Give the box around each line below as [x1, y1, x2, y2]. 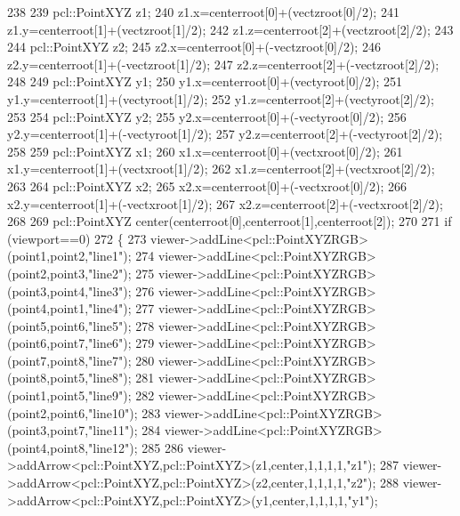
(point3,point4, [7, 281, 89, 300]
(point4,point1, [7, 299, 89, 318]
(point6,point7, [7, 334, 89, 352]
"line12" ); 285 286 [88, 438, 183, 456]
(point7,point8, [7, 351, 89, 369]
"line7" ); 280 [88, 351, 155, 369]
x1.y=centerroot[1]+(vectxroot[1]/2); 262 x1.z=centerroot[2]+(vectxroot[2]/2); [7, 159, 435, 178]
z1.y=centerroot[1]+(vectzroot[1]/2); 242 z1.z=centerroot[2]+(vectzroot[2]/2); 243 [7, 20, 454, 38]
